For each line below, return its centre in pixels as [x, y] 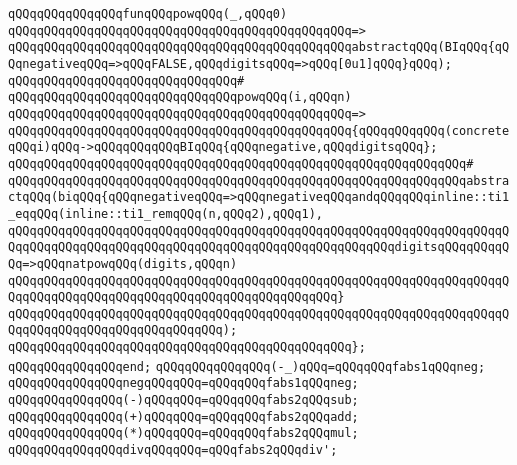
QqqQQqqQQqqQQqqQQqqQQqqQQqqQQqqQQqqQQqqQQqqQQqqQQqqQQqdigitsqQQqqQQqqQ [259, 247]
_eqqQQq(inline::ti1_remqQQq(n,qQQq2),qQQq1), [165, 213]
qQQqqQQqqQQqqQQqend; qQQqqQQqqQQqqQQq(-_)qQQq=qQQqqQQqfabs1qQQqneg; [247, 366]
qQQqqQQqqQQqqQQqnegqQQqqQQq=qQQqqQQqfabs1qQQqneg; [183, 383]
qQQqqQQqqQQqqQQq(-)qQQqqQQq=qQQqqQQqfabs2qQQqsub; [183, 400]
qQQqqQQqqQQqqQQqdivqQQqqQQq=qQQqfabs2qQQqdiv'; [173, 450]
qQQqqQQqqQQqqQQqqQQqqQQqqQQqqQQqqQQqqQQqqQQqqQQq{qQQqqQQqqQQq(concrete [259, 130]
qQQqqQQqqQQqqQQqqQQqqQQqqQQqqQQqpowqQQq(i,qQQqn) [180, 97]
